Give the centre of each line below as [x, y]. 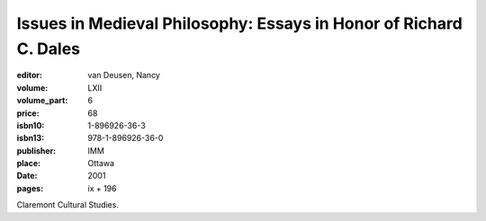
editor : [29, 75]
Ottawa [101, 164]
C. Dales [49, 49]
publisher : [36, 150]
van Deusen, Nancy [124, 75]
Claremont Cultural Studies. [67, 205]
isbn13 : [31, 138]
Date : [27, 176]
